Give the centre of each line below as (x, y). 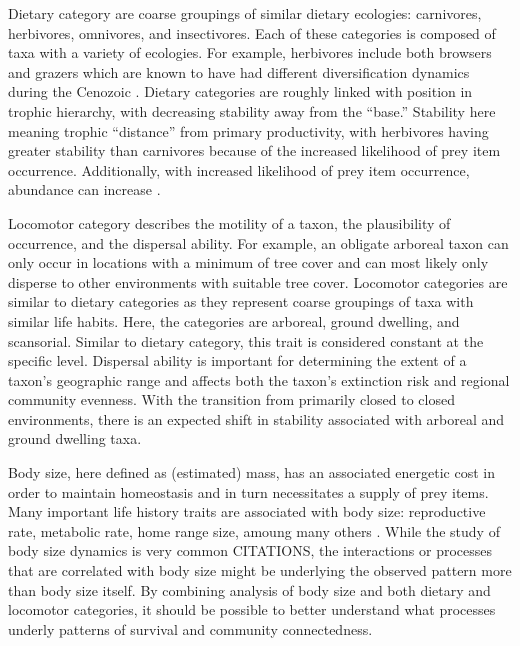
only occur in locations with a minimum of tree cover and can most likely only (248, 262)
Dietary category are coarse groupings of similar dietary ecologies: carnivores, (245, 13)
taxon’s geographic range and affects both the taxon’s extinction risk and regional (259, 379)
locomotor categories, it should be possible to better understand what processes (252, 609)
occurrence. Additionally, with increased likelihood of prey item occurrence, (239, 169)
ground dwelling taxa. (75, 438)
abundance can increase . (84, 189)
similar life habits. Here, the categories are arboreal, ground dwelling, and (234, 320)
